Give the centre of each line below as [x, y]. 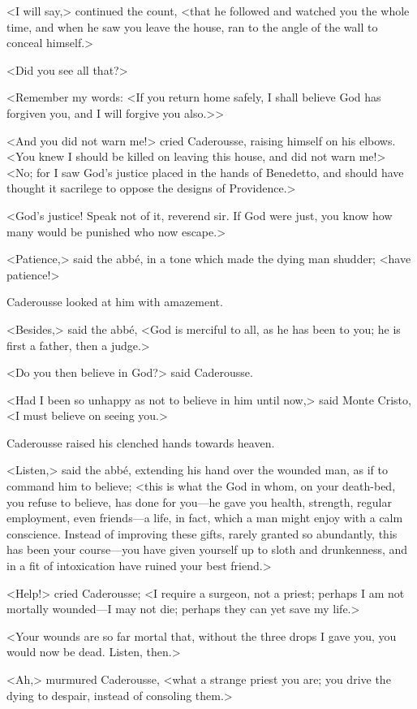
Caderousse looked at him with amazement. [115, 302]
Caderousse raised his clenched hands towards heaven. [141, 442]
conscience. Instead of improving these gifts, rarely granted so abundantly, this [202, 533]
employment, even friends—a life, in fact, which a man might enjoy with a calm [205, 518]
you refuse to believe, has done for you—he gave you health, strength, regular [199, 501]
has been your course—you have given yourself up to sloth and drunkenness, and [207, 549]
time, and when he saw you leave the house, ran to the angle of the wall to [192, 26]
